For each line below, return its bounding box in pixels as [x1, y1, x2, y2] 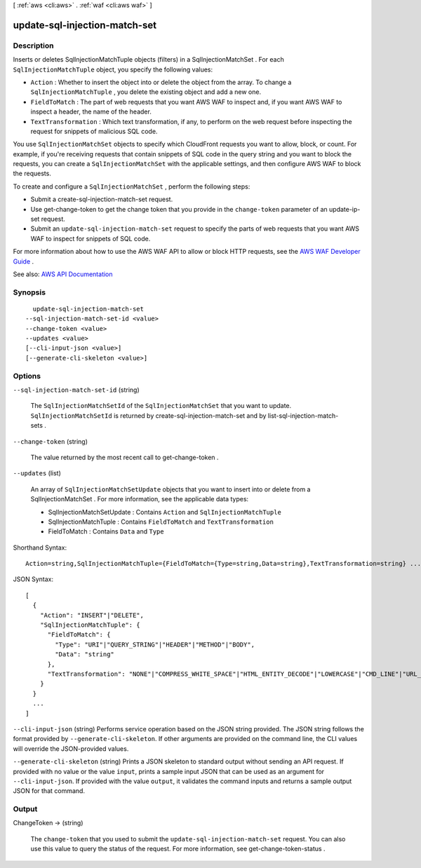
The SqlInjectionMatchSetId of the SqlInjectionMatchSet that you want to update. [30, 402, 292, 410]
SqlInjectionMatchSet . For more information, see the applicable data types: [30, 495, 249, 503]
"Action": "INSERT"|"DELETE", [39, 611, 144, 619]
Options [13, 371, 41, 381]
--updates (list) [13, 469, 61, 477]
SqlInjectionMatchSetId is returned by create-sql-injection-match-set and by [30, 411, 267, 420]
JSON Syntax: [13, 575, 54, 583]
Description [13, 41, 54, 50]
